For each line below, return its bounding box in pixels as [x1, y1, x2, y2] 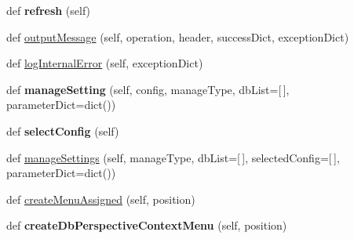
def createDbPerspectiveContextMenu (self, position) [6, 217, 287, 234]
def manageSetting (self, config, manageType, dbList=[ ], [6, 81, 290, 97]
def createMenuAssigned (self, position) [6, 190, 195, 207]
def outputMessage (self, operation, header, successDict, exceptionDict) [6, 28, 349, 45]
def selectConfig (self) [6, 122, 119, 139]
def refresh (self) [6, 2, 91, 18]
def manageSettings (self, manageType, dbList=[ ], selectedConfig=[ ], [6, 149, 340, 165]
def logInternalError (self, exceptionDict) [6, 55, 203, 71]
